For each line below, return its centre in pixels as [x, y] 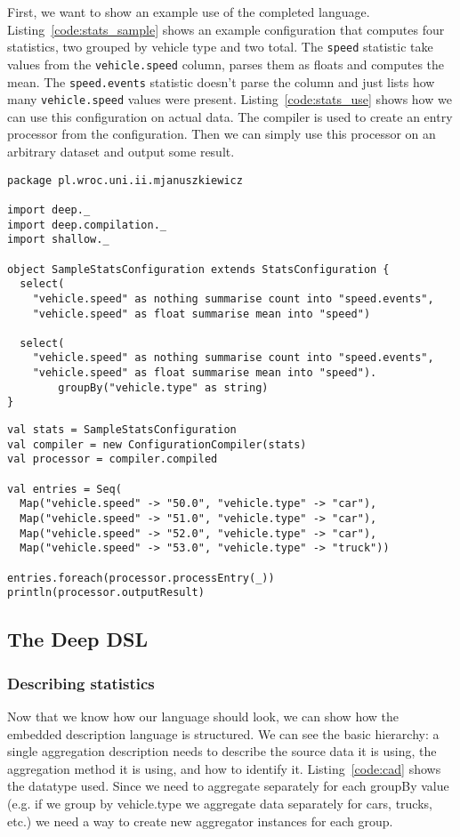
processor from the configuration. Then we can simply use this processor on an [222, 134]
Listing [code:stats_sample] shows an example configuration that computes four [226, 29]
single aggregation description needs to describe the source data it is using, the [222, 751]
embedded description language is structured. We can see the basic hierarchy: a [223, 733]
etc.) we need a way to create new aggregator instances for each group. [200, 821]
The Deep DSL [77, 639]
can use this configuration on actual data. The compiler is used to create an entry [230, 116]
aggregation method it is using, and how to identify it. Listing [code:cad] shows [224, 768]
